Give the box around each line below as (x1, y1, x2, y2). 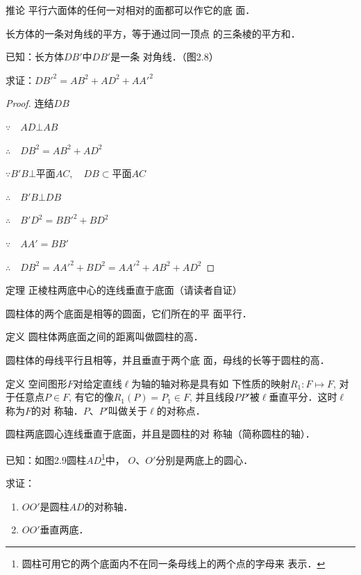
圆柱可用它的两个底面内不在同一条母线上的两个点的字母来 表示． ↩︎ (22, 556, 326, 570)
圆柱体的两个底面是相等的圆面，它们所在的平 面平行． (6, 306, 252, 320)
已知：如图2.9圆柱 (6, 452, 86, 467)
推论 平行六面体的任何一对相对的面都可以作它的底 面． (6, 3, 255, 17)
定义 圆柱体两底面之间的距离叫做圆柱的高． (6, 329, 203, 344)
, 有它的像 (69, 390, 114, 404)
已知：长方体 (6, 49, 64, 64)
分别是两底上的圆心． (156, 452, 253, 467)
